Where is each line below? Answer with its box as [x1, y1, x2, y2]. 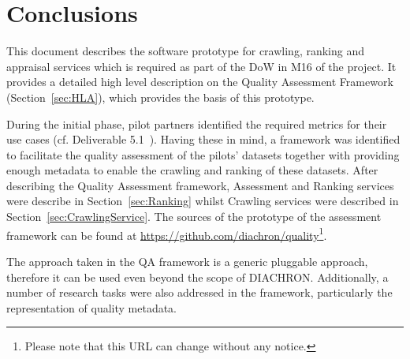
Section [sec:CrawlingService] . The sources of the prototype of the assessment [6, 208, 382, 225]
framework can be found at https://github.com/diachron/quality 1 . [6, 224, 327, 243]
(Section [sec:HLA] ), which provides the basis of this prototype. [6, 88, 315, 105]
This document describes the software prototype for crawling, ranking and [6, 43, 365, 59]
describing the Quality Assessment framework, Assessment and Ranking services [6, 177, 394, 193]
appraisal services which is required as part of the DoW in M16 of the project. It [6, 58, 397, 74]
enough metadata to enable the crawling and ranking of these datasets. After [6, 162, 378, 178]
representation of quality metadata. [6, 299, 177, 316]
